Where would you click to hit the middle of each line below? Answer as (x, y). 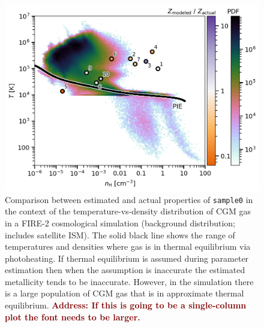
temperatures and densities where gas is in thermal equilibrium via (128, 246)
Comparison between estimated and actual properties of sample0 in (129, 199)
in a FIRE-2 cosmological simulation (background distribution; (120, 222)
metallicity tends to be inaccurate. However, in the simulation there (129, 281)
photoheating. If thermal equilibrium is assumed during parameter (127, 258)
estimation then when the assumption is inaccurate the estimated (125, 270)
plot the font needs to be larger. (73, 317)
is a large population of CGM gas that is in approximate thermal (124, 293)
